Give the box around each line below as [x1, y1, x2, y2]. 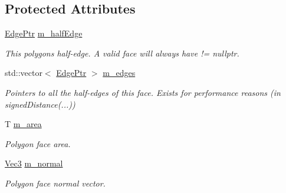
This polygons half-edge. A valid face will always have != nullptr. [5, 46, 239, 59]
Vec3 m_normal [5, 157, 63, 169]
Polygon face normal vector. [5, 177, 106, 189]
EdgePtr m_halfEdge [5, 27, 83, 39]
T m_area [5, 118, 42, 130]
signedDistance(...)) [5, 98, 75, 110]
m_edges [103, 66, 136, 79]
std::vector [5, 66, 42, 79]
